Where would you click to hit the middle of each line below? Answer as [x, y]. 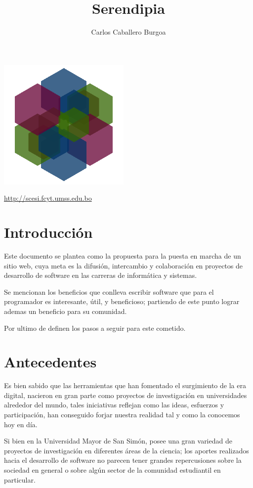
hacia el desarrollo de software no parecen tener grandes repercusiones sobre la [123, 460]
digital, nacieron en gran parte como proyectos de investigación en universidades [126, 395]
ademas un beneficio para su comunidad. [65, 311]
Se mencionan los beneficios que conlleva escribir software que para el [109, 291]
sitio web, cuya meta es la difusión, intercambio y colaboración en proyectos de [123, 265]
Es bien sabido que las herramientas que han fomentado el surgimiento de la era [125, 385]
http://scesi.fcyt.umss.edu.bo [48, 198]
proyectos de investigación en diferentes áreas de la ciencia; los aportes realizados [126, 450]
